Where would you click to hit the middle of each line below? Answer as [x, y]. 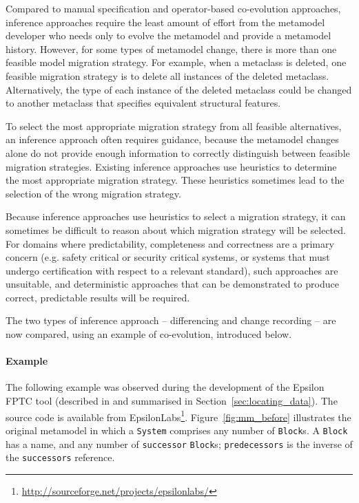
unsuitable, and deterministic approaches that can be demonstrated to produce [172, 284]
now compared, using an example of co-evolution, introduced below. [149, 334]
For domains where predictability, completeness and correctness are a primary [170, 243]
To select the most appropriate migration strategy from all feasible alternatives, [174, 126]
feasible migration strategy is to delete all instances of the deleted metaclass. [167, 75]
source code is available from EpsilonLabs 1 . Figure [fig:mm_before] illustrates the [178, 416]
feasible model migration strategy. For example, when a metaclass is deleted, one [176, 62]
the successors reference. [60, 457]
